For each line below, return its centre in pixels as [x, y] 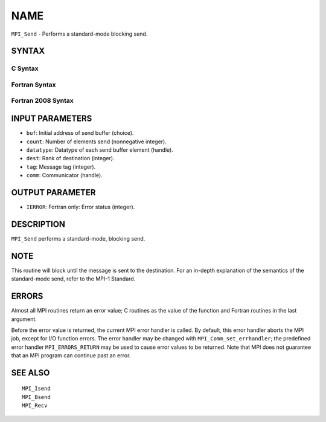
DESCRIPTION [38, 224]
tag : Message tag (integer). [61, 167]
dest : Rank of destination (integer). [70, 158]
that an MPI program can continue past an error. [71, 355]
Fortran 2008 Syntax [42, 101]
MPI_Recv [35, 406]
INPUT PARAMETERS [52, 119]
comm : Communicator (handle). [64, 175]
